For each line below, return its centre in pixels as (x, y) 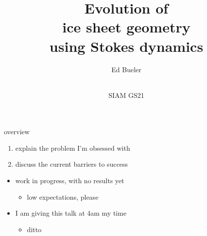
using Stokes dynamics (126, 46)
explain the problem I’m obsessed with (73, 148)
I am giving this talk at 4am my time (71, 213)
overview (17, 132)
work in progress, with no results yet (70, 181)
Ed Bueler (126, 69)
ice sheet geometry (126, 27)
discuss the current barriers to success (72, 164)
